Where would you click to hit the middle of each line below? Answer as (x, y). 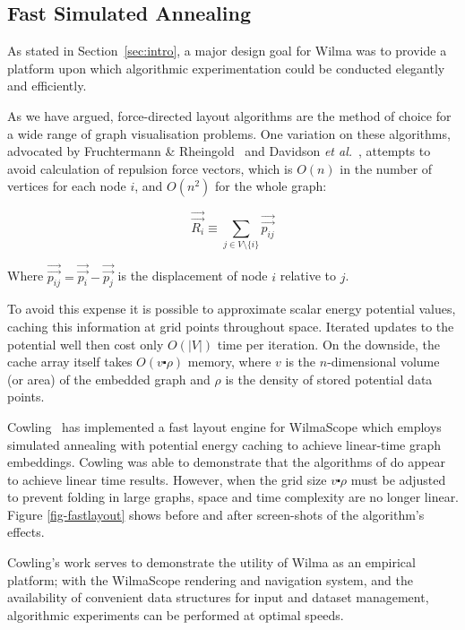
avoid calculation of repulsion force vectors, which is (150, 168)
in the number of (386, 168)
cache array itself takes (70, 362)
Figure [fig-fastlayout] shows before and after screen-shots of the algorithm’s (216, 514)
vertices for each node (67, 186)
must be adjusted (398, 479)
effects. (26, 532)
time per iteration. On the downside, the (329, 344)
